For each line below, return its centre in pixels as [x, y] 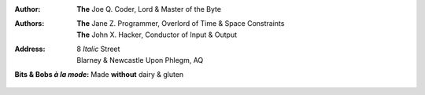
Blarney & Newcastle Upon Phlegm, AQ [140, 60]
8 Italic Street [98, 49]
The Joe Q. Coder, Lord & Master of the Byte [149, 9]
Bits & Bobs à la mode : [52, 74]
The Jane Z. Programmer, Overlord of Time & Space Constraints [181, 24]
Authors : [30, 24]
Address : [30, 49]
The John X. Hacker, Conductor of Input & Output [157, 35]
